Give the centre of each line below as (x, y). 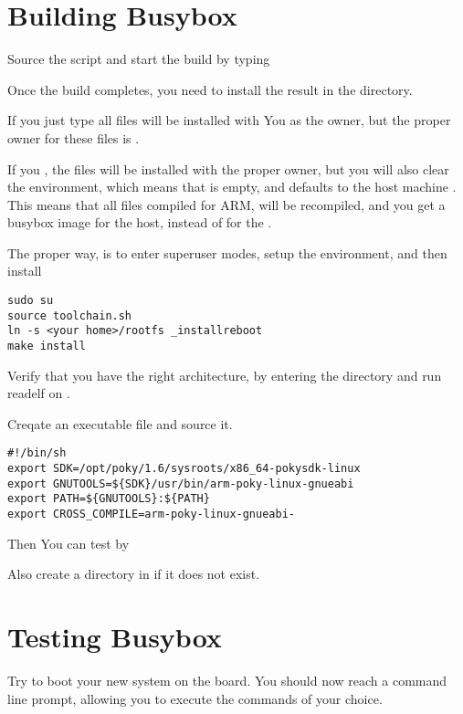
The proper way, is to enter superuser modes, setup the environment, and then (227, 252)
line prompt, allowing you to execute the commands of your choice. (195, 698)
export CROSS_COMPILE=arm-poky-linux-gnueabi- (151, 514)
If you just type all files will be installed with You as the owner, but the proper (229, 120)
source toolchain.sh (70, 315)
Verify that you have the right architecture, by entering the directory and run (225, 375)
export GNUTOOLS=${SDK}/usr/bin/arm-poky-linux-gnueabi (181, 483)
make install (47, 346)
